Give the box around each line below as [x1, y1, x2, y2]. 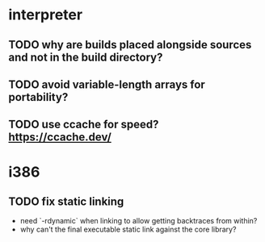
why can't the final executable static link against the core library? [19, 224, 237, 235]
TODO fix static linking [8, 194, 124, 208]
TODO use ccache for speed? [8, 118, 159, 131]
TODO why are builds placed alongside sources [8, 38, 252, 52]
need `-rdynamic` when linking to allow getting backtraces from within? [19, 216, 258, 226]
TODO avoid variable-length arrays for [8, 77, 206, 91]
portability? [8, 90, 69, 104]
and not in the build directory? [8, 50, 163, 64]
